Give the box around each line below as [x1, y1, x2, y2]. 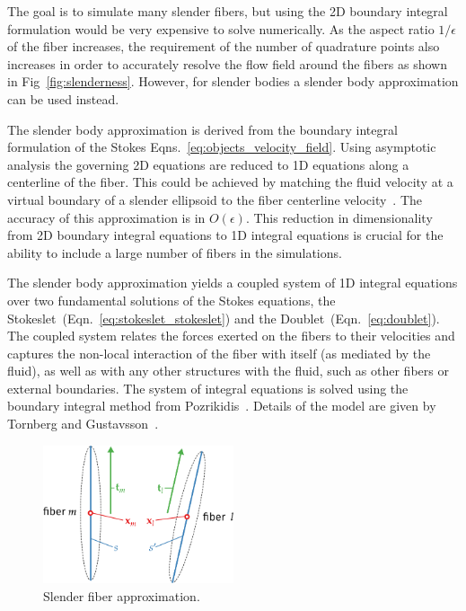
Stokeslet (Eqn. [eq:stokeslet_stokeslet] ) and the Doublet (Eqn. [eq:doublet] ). [7, 308, 440, 327]
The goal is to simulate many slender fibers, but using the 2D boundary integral [7, 2, 448, 20]
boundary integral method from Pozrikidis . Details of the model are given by [7, 396, 436, 415]
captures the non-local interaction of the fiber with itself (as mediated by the [7, 343, 431, 362]
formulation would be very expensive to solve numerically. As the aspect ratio [7, 19, 435, 38]
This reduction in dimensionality [253, 208, 433, 226]
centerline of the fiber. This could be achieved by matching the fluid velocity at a [7, 173, 453, 191]
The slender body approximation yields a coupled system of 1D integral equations [7, 273, 458, 292]
